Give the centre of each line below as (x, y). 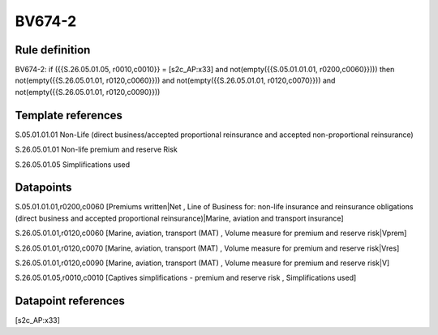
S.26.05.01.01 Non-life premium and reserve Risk (96, 149)
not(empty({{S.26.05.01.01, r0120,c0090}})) (88, 92)
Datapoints (43, 188)
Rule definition (53, 50)
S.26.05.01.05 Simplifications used (73, 164)
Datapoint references (70, 301)
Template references (69, 115)
